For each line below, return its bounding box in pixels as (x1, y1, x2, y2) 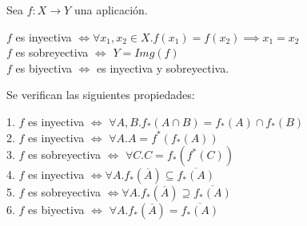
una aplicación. (74, 2, 148, 18)
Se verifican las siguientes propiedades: (6, 86, 195, 103)
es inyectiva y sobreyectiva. (97, 59, 229, 76)
